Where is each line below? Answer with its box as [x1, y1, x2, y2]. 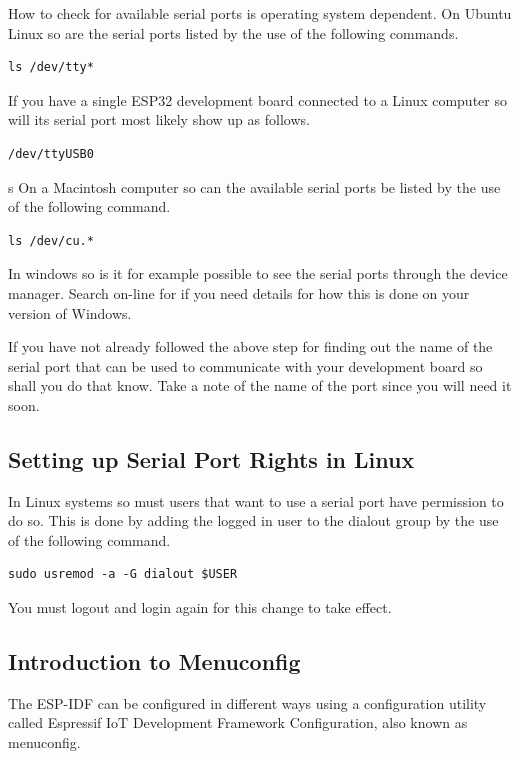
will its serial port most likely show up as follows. [8, 109, 310, 130]
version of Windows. [8, 302, 132, 323]
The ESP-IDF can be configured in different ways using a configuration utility [8, 692, 487, 713]
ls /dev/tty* [8, 60, 94, 75]
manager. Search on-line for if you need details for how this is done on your [8, 282, 470, 303]
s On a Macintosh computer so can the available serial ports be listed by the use [8, 176, 501, 197]
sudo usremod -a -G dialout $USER [8, 567, 238, 582]
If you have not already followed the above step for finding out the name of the [8, 336, 493, 357]
